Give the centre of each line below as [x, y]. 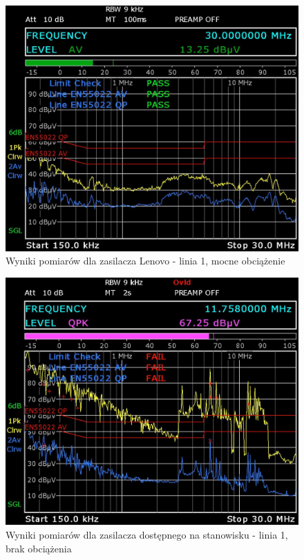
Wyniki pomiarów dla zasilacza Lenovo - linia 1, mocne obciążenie [145, 261]
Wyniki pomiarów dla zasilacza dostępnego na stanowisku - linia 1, [147, 534]
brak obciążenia [39, 548]
